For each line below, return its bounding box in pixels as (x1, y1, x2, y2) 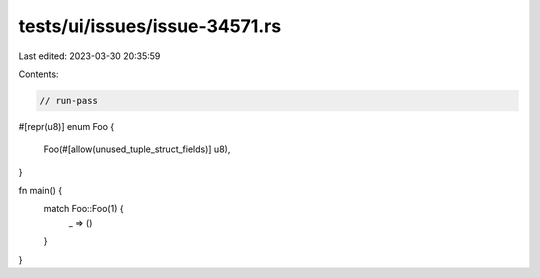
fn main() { (18, 185, 63, 197)
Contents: (18, 68, 59, 80)
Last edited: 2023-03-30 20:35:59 (18, 50, 161, 62)
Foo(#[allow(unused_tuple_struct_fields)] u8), (43, 143, 231, 155)
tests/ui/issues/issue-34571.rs (18, 15, 282, 37)
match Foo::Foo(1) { (43, 203, 124, 215)
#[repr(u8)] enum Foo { (18, 120, 115, 132)
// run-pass (39, 95, 99, 106)
